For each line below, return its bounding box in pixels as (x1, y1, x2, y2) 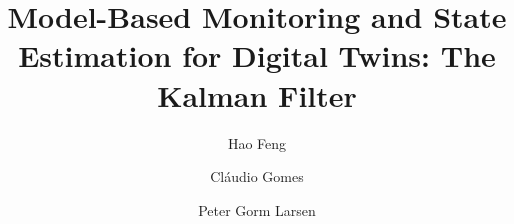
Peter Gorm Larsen (198, 199, 316, 220)
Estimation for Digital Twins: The (18, 35, 496, 76)
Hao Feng (227, 132, 287, 153)
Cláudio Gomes (210, 166, 304, 187)
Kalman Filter (157, 74, 357, 115)
